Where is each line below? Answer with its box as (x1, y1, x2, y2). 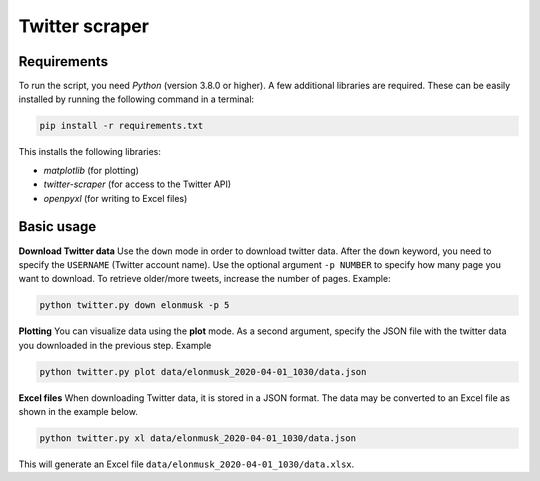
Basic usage (18, 218, 97, 235)
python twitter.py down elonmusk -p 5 (39, 300, 230, 311)
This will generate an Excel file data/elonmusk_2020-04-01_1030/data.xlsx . (18, 458, 355, 470)
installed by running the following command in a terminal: (18, 93, 255, 105)
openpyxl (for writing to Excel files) (43, 192, 188, 204)
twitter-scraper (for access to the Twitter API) (43, 178, 232, 190)
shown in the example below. (18, 406, 139, 417)
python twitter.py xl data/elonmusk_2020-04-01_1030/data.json (39, 432, 357, 444)
